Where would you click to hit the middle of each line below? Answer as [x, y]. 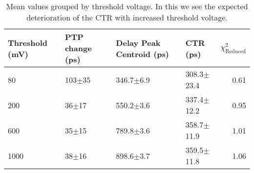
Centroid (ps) [142, 54]
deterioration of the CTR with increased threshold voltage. [127, 17]
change [78, 48]
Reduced [236, 51]
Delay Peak [138, 42]
